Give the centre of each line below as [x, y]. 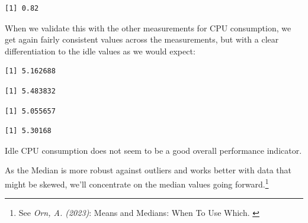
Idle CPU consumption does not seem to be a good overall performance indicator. [153, 150]
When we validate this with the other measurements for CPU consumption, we [148, 28]
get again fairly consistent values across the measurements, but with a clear [142, 39]
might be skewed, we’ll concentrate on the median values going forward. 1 [137, 183]
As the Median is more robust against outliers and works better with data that [148, 170]
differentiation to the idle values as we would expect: [100, 51]
